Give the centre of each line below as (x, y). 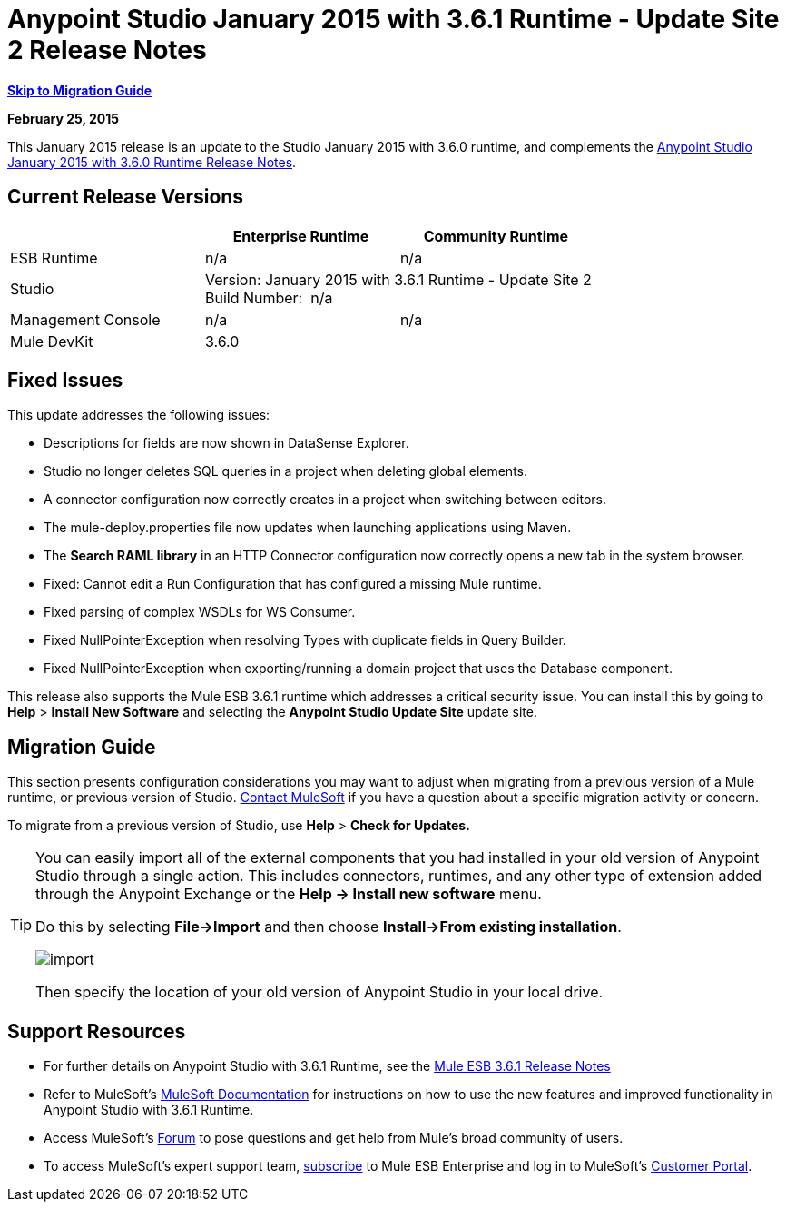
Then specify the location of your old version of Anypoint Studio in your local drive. (319, 992)
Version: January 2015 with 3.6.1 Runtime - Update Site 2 (398, 279)
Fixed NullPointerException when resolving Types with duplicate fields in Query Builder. (305, 640)
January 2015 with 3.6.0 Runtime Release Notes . (152, 162)
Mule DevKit (52, 341)
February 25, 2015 (63, 118)
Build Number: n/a (269, 297)
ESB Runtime (54, 258)
